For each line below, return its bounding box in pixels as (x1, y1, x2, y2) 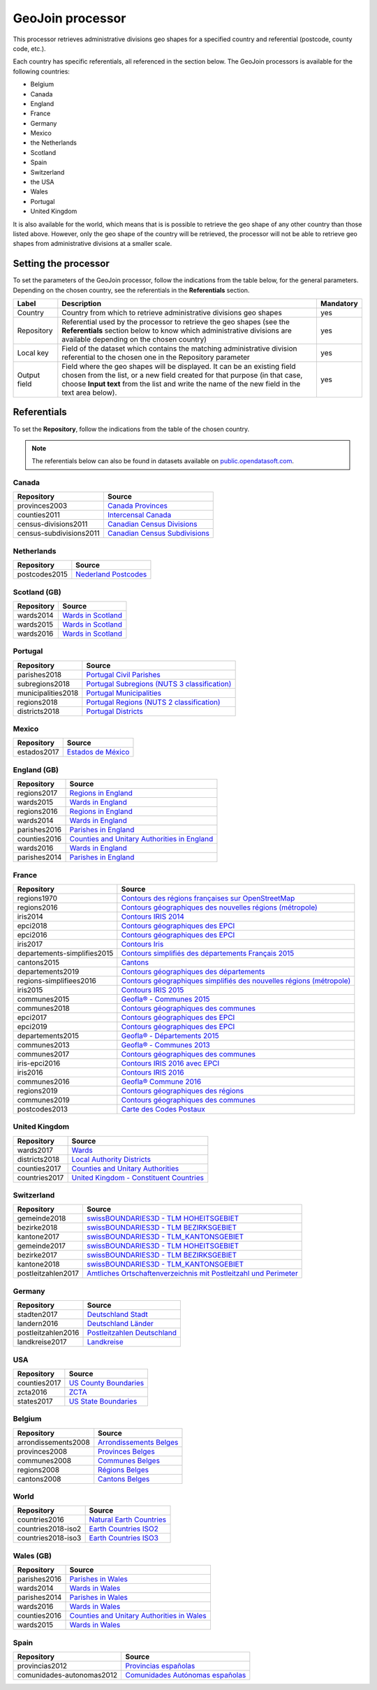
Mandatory (320, 299, 359, 309)
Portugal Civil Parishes (86, 669, 161, 679)
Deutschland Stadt (87, 1310, 148, 1320)
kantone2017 (17, 1232, 59, 1241)
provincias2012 (17, 1661, 68, 1670)
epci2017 (17, 1012, 47, 1022)
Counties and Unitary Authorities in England (69, 834, 214, 844)
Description (61, 299, 101, 309)
